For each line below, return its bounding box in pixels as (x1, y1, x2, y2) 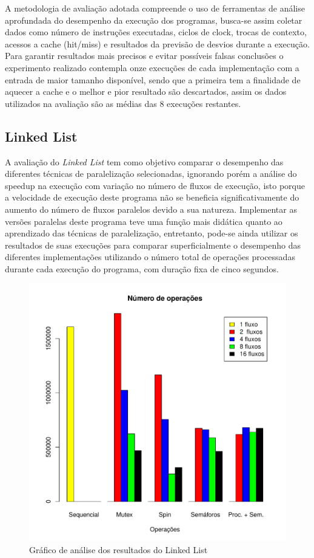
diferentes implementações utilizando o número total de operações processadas (5, 250, 295, 263)
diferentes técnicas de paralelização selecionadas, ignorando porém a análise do (5, 167, 297, 180)
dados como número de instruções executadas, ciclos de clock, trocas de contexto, (5, 26, 307, 38)
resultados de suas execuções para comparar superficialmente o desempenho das (5, 238, 301, 251)
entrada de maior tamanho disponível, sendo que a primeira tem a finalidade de (5, 73, 301, 86)
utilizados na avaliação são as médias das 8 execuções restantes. (5, 97, 241, 109)
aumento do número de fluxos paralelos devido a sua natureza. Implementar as (5, 202, 297, 215)
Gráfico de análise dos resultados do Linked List (29, 543, 208, 556)
